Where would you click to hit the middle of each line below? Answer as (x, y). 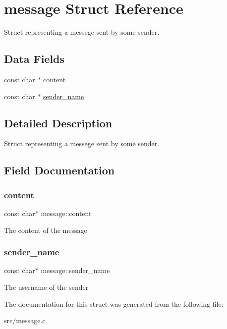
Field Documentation (59, 170)
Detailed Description (58, 123)
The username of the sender (46, 287)
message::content (66, 213)
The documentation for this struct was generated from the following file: (114, 303)
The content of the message (46, 230)
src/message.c (25, 320)
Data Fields (34, 59)
